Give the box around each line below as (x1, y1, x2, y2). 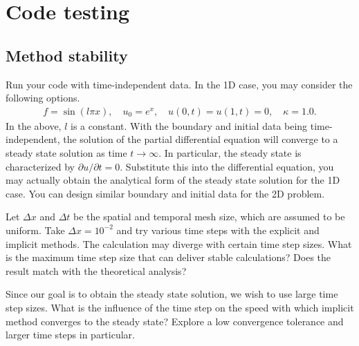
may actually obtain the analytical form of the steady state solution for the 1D (6, 173, 340, 187)
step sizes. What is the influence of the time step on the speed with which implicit (6, 300, 354, 314)
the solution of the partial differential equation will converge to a (63, 132, 338, 146)
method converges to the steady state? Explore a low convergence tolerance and (6, 314, 344, 328)
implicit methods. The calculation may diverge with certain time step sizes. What (6, 236, 352, 251)
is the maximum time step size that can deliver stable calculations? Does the (6, 250, 331, 265)
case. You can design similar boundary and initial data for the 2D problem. (6, 186, 325, 200)
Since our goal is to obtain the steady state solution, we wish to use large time (6, 287, 338, 301)
